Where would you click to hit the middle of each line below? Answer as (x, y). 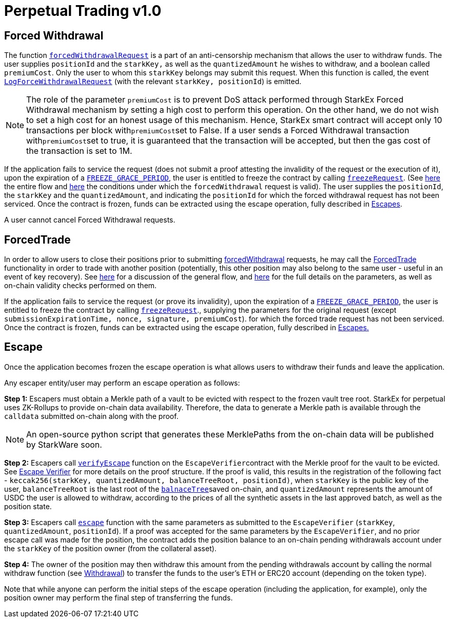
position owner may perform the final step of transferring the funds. (119, 597)
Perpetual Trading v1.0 (83, 11)
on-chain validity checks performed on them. (81, 286)
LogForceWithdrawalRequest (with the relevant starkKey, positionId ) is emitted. (153, 82)
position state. (28, 506)
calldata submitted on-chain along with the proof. (91, 416)
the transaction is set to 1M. (79, 151)
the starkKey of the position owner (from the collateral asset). (110, 548)
